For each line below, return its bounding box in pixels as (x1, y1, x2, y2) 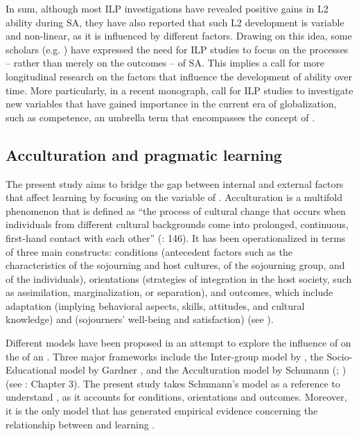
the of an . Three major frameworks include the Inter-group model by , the (6, 349, 324, 363)
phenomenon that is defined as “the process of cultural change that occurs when (6, 203, 346, 218)
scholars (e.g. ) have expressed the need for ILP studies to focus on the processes (6, 42, 349, 56)
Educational (6, 363, 57, 377)
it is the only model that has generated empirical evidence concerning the (6, 403, 318, 418)
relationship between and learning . (6, 417, 155, 431)
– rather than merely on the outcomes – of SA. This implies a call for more (6, 55, 325, 70)
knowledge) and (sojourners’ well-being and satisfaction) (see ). (6, 312, 274, 326)
